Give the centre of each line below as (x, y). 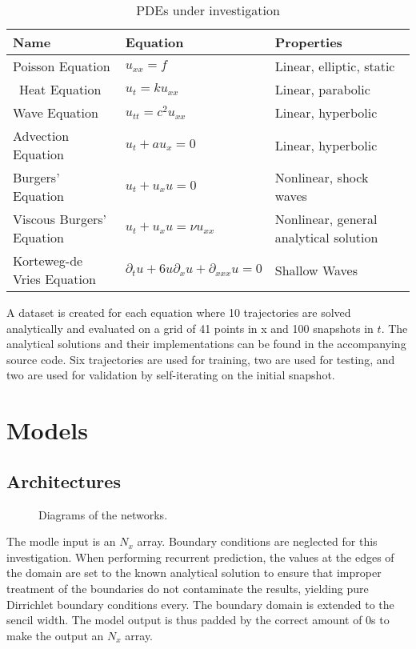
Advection (41, 136)
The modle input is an (61, 541)
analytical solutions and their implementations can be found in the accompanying (206, 344)
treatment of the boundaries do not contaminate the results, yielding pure (188, 588)
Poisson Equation (62, 66)
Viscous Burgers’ (60, 219)
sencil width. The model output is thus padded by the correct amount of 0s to (198, 620)
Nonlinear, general (326, 219)
